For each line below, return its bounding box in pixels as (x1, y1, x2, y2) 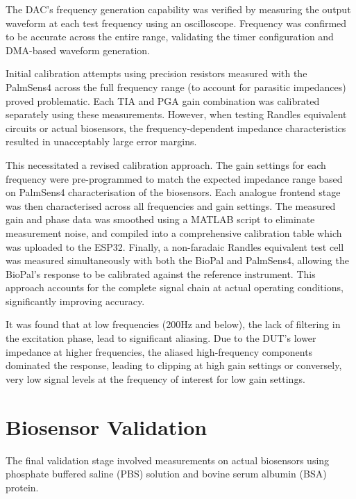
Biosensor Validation (6, 412, 207, 441)
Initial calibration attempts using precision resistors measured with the (6, 66, 307, 81)
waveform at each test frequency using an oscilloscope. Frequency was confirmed (6, 15, 347, 30)
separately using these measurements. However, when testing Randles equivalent (6, 107, 347, 122)
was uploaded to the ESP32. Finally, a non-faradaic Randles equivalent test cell (6, 239, 344, 254)
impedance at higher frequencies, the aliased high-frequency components (6, 344, 313, 359)
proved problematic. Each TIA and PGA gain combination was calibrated (6, 93, 320, 108)
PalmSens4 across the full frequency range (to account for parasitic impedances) (6, 79, 346, 94)
